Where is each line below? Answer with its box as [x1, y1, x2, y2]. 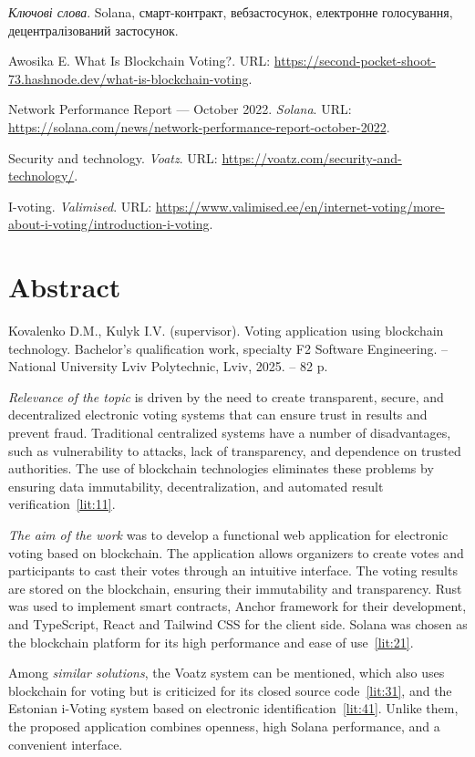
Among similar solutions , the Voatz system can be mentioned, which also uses [8, 663, 445, 682]
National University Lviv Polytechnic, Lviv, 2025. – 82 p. [8, 357, 328, 376]
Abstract [8, 268, 121, 306]
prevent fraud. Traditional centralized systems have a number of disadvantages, [8, 423, 451, 442]
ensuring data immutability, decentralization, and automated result [8, 476, 384, 495]
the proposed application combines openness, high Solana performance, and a [8, 716, 440, 735]
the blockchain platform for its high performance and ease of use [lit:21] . [8, 632, 414, 651]
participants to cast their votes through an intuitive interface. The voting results [8, 561, 458, 580]
